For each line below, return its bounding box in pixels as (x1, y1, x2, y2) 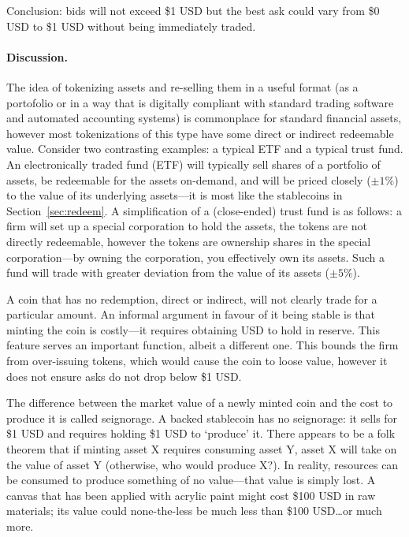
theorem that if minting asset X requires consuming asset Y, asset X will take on (6, 441, 397, 457)
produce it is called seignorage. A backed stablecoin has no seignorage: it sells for (6, 409, 398, 426)
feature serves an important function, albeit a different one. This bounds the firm (6, 337, 399, 353)
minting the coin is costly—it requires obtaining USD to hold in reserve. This (6, 321, 381, 337)
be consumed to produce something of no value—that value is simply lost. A (6, 472, 376, 488)
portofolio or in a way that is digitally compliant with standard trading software (6, 94, 394, 110)
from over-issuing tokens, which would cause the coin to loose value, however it (6, 352, 388, 369)
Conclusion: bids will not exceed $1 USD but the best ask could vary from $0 (6, 2, 380, 18)
